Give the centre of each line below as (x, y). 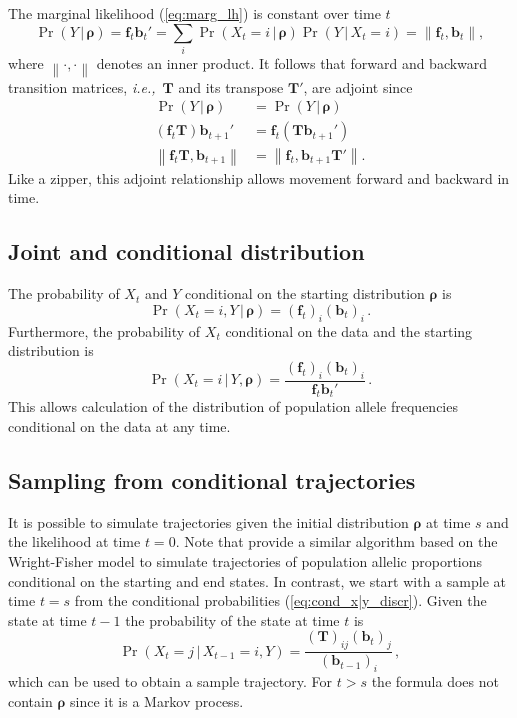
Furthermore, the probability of (104, 330)
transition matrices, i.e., (82, 86)
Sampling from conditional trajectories (212, 479)
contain (30, 700)
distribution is (51, 350)
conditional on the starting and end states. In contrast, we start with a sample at (257, 580)
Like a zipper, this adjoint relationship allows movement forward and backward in (259, 177)
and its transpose (231, 86)
